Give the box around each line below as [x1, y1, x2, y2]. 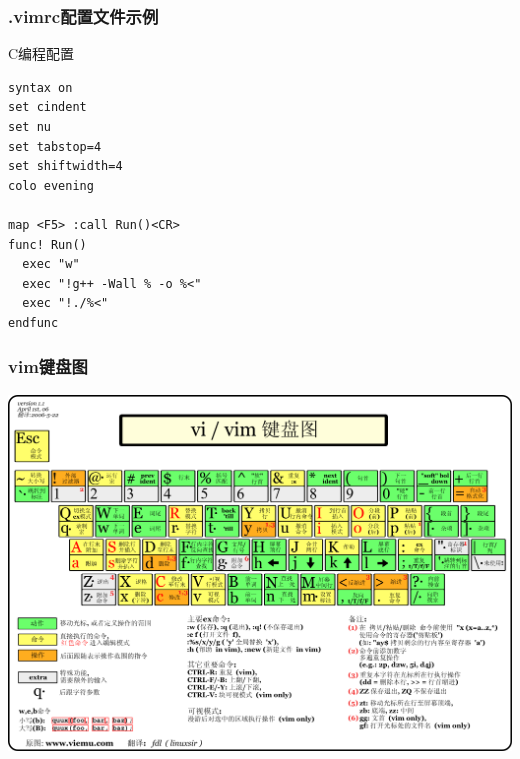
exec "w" [22, 257, 80, 272]
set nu [8, 120, 51, 134]
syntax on [8, 80, 73, 95]
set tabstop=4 [8, 139, 102, 154]
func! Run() [8, 237, 87, 252]
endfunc [8, 315, 59, 330]
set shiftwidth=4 [8, 159, 123, 174]
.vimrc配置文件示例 [8, 3, 159, 28]
